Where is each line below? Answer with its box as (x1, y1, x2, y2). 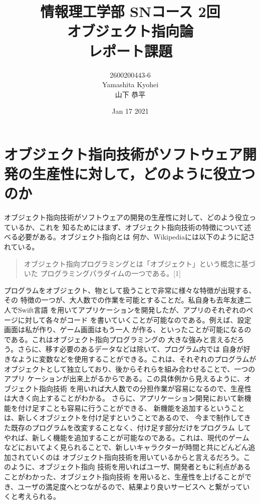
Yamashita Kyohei (102, 79, 159, 90)
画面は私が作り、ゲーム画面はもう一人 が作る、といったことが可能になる (4, 324, 244, 335)
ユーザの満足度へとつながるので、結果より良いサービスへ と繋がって (18, 481, 243, 491)
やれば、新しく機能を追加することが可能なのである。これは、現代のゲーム (4, 432, 249, 442)
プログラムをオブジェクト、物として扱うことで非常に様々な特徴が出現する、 (4, 285, 256, 295)
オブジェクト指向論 (67, 21, 193, 41)
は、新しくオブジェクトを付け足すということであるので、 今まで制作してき (4, 412, 251, 423)
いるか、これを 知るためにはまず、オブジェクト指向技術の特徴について (11, 221, 244, 232)
